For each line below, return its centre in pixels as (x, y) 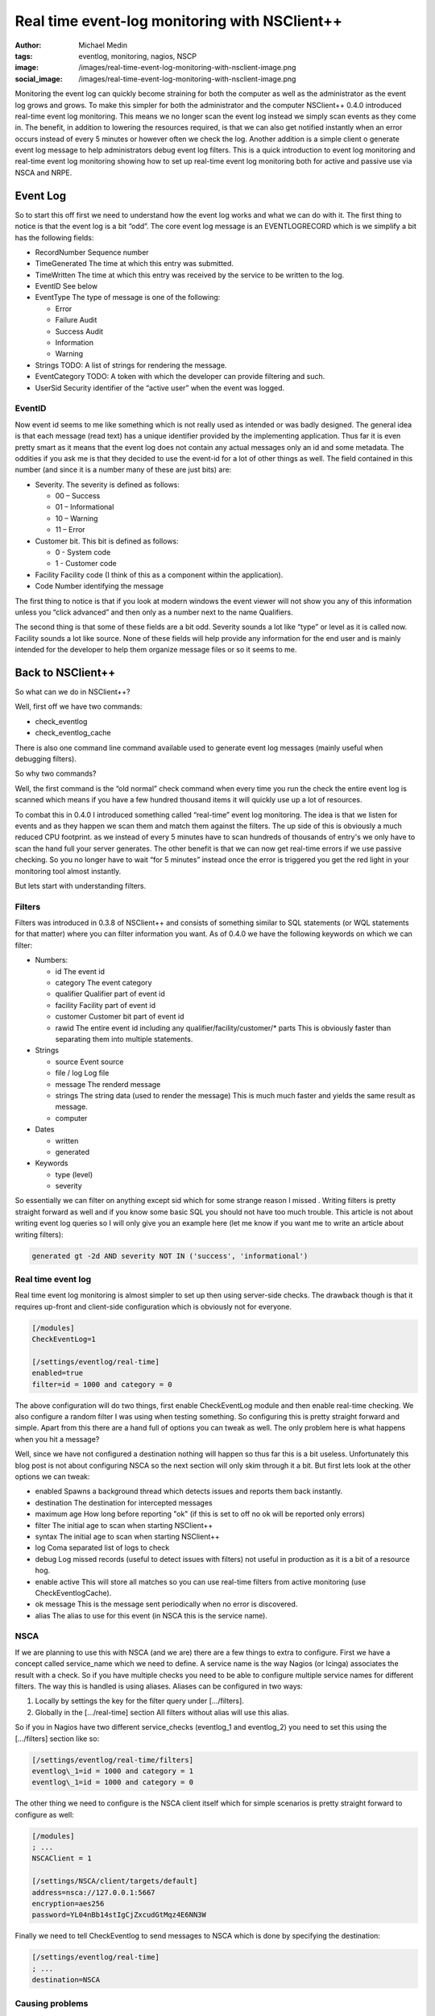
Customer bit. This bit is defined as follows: (107, 541)
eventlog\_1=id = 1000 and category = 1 (112, 1771)
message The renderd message (108, 1084)
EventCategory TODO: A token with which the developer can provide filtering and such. (180, 377)
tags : (24, 56)
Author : (28, 45)
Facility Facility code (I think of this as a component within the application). (159, 575)
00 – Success (78, 496)
